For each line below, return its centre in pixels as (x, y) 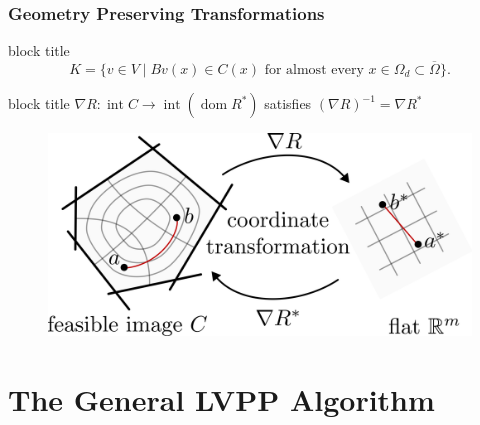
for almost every (314, 70)
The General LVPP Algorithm (221, 398)
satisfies (288, 103)
